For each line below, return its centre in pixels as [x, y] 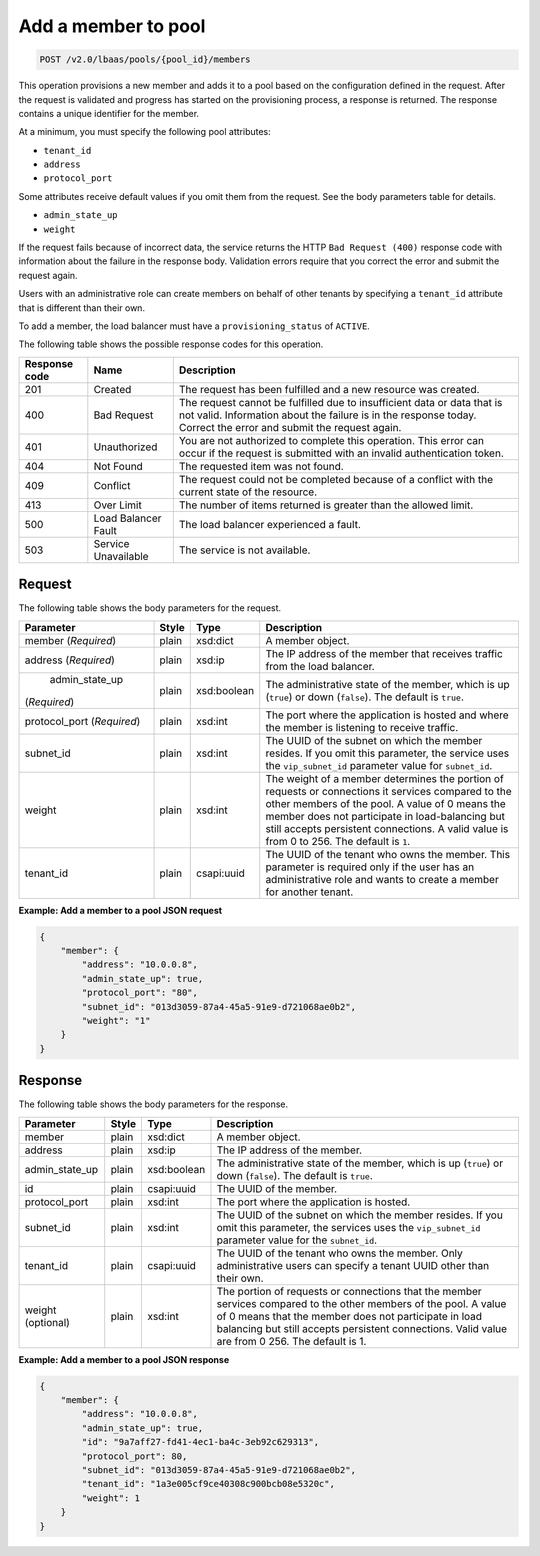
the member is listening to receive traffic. [362, 727]
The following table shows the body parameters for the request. [150, 608]
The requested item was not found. [261, 466]
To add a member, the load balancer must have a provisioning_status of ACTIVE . [194, 326]
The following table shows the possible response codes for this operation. [171, 344]
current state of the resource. [248, 492]
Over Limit [117, 505]
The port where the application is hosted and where [387, 715]
